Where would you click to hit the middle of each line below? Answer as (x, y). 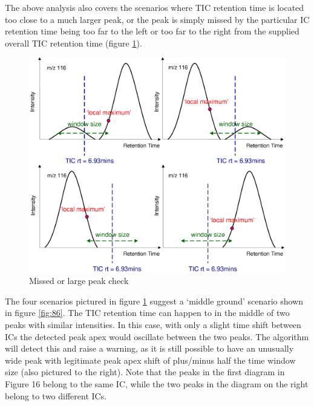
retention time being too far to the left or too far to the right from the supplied (152, 31)
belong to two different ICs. (56, 395)
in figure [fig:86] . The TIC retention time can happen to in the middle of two (147, 313)
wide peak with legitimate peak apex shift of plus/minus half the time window (150, 360)
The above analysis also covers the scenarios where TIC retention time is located (155, 7)
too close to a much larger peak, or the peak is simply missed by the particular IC (157, 19)
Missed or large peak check (79, 281)
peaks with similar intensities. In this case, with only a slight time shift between (153, 325)
